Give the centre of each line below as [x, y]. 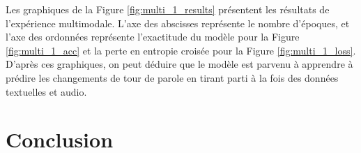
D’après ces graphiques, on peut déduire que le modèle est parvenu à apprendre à [179, 64]
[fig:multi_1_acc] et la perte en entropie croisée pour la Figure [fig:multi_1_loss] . [181, 50]
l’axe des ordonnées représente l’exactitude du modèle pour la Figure [153, 37]
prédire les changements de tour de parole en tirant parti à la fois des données [172, 77]
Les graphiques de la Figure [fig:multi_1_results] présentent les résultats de [168, 9]
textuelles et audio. [46, 91]
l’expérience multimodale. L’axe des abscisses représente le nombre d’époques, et [178, 23]
